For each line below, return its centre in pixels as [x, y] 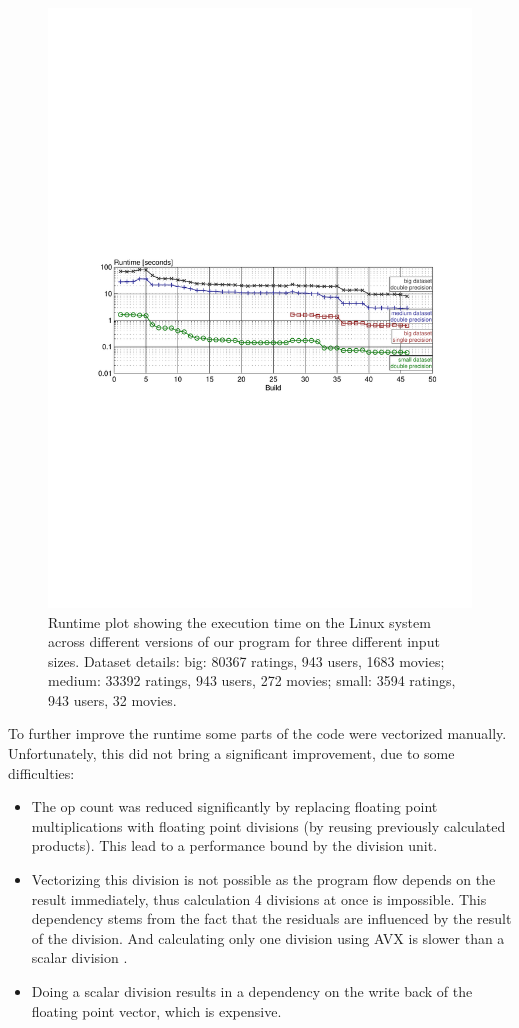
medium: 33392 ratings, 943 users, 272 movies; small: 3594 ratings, [252, 680]
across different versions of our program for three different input [244, 641]
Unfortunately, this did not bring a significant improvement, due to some [231, 753]
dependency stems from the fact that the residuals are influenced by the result [271, 918]
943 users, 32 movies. [112, 699]
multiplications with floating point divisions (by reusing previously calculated [268, 825]
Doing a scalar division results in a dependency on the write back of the [252, 991]
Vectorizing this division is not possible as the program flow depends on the [263, 879]
